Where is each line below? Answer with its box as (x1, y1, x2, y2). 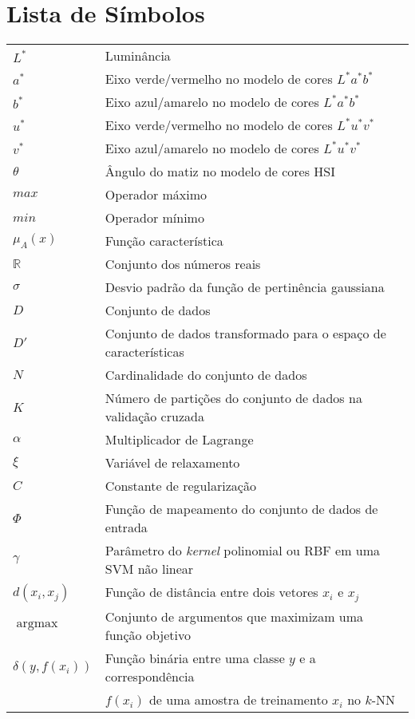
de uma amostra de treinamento (148, 690, 328, 709)
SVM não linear (105, 559, 194, 579)
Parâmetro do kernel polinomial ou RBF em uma (105, 541, 381, 560)
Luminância (105, 46, 171, 65)
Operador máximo (105, 185, 207, 204)
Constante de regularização (105, 476, 256, 496)
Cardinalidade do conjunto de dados (105, 365, 307, 385)
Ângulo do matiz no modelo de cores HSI (105, 162, 335, 181)
